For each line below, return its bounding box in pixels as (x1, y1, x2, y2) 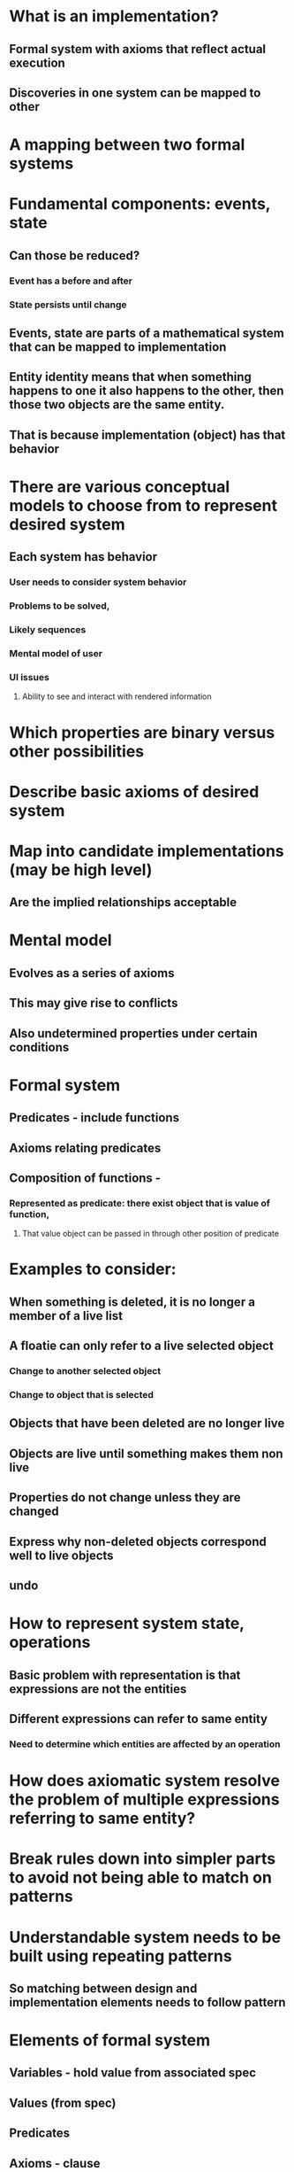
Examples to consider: (9, 1260, 177, 1279)
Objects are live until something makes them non (9, 1446, 284, 1461)
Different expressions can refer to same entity (9, 1711, 268, 1726)
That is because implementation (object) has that (9, 427, 286, 442)
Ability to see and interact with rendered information (21, 691, 212, 702)
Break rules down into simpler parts (9, 1849, 276, 1869)
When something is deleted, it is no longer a (9, 1294, 256, 1309)
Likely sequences (9, 624, 87, 636)
